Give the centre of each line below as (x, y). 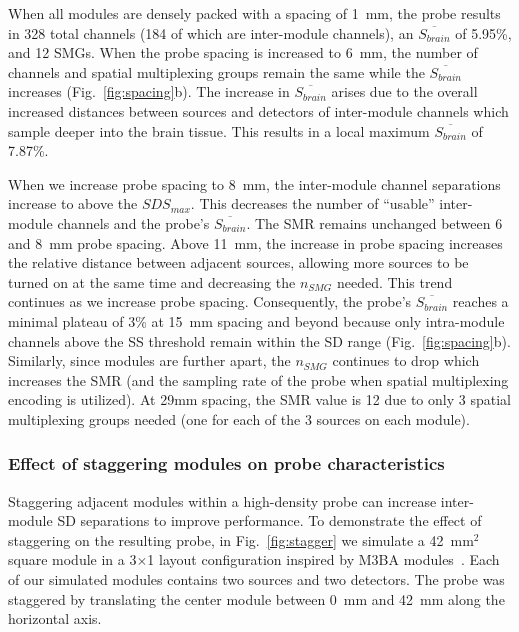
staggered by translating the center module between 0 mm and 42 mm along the (256, 598)
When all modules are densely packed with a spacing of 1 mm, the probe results (254, 13)
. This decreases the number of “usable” (312, 203)
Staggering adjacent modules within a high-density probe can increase (222, 500)
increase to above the (73, 203)
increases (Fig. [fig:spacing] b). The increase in (149, 91)
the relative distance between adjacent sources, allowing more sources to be (238, 262)
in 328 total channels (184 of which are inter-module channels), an (211, 32)
